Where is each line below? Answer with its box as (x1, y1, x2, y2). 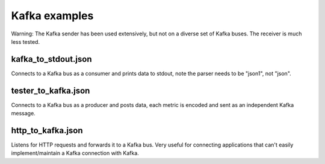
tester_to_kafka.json (11, 85, 90, 96)
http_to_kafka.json (11, 125, 84, 135)
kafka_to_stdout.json (11, 54, 93, 64)
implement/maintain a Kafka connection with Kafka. (11, 150, 140, 157)
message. (11, 110, 36, 117)
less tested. (11, 38, 40, 45)
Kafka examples (11, 9, 94, 22)
